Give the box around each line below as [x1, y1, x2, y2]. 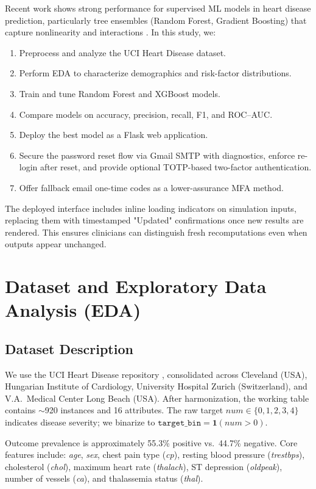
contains [5, 404, 36, 416]
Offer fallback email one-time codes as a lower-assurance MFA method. [19, 181, 284, 194]
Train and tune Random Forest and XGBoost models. [19, 87, 220, 100]
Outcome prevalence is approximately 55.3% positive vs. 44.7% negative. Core [5, 436, 298, 449]
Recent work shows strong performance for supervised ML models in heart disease [5, 2, 311, 14]
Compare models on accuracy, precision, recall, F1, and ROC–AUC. [19, 107, 273, 120]
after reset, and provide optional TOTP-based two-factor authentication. [40, 161, 312, 173]
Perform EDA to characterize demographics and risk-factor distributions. [19, 67, 292, 79]
